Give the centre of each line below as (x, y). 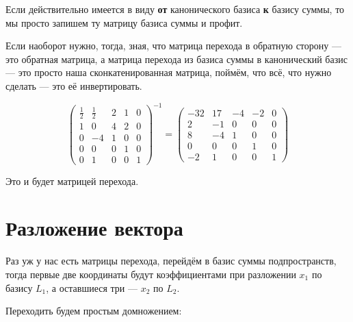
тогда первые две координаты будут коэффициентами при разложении (151, 274)
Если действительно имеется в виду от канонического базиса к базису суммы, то (175, 9)
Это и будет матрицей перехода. (72, 181)
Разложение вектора (94, 228)
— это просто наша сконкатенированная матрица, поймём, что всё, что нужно (169, 72)
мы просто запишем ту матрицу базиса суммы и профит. (124, 22)
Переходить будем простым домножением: (94, 311)
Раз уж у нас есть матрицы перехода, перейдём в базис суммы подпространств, (171, 261)
